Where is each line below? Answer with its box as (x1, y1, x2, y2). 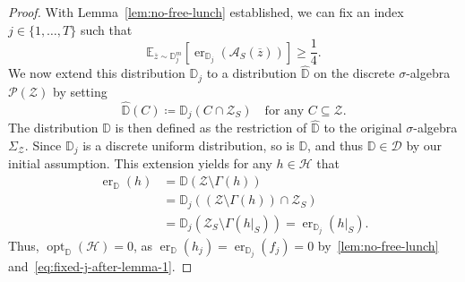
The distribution (8, 118, 99, 137)
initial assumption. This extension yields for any (8, 154, 272, 173)
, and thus (307, 136, 364, 154)
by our (406, 136, 443, 154)
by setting (52, 81, 108, 100)
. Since (24, 136, 62, 154)
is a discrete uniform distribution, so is (82, 136, 295, 154)
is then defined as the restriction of (115, 118, 307, 137)
